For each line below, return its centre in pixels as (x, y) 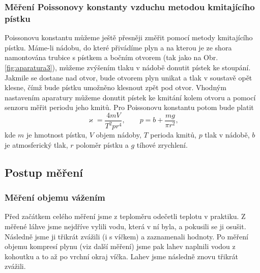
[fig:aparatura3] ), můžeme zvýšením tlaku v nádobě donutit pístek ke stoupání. (128, 67)
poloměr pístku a (102, 144)
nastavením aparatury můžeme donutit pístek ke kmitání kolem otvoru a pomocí (130, 97)
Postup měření (44, 172)
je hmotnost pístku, (57, 135)
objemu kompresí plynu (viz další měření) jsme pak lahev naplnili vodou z (120, 246)
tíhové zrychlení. (162, 144)
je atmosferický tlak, (36, 144)
